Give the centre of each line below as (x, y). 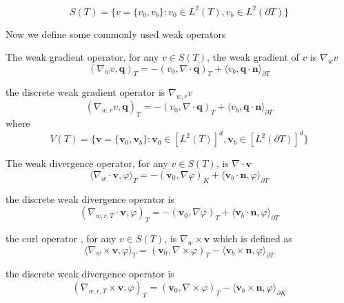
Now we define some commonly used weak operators (116, 33)
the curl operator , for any (61, 238)
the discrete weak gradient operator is (85, 92)
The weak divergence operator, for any (87, 163)
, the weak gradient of (253, 57)
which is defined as (253, 238)
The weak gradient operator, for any (82, 57)
